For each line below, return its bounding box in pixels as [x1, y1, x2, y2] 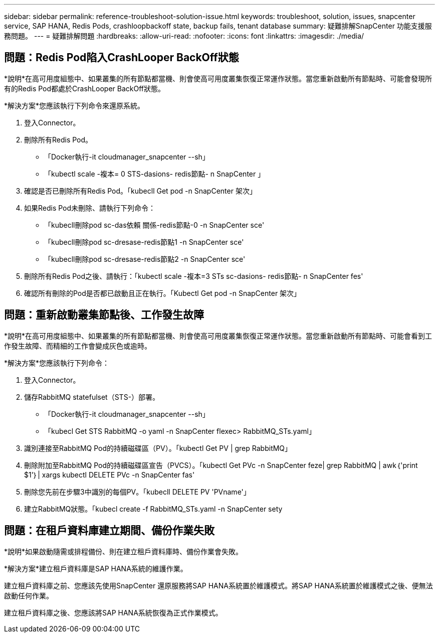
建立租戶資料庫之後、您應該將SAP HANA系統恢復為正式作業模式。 [4, 608, 223, 617]
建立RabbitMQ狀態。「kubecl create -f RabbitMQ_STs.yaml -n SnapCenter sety [24, 504, 283, 513]
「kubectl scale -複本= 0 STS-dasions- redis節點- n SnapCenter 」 [44, 169, 265, 178]
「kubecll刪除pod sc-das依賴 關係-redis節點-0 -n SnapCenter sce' [44, 220, 265, 229]
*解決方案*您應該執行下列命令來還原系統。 [4, 101, 145, 110]
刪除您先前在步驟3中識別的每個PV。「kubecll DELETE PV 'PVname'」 [24, 487, 251, 496]
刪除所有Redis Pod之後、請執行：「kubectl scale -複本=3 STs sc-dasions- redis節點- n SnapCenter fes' [24, 271, 363, 280]
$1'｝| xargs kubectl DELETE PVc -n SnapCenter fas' [24, 470, 195, 479]
